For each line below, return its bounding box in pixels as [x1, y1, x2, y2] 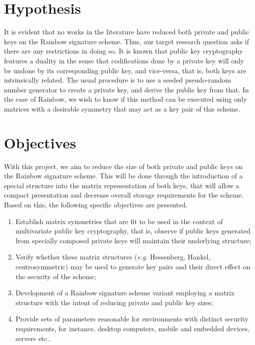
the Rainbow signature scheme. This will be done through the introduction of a [4, 171, 243, 181]
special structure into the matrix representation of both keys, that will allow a [4, 180, 239, 190]
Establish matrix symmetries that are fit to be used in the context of [15, 216, 223, 226]
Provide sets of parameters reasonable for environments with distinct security [15, 314, 249, 324]
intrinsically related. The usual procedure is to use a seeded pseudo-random [4, 75, 231, 85]
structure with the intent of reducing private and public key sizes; [15, 297, 213, 307]
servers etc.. [15, 333, 51, 343]
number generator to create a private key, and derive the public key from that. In [4, 84, 249, 94]
